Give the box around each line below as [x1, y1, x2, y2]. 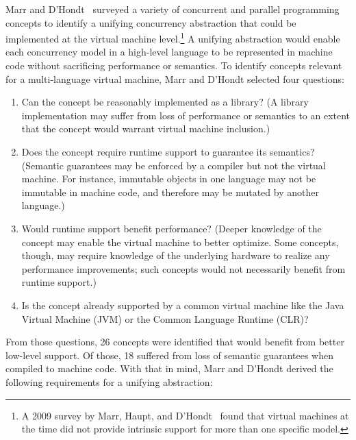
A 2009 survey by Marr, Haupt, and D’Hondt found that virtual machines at [21, 408, 349, 422]
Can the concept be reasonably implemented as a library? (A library [21, 95, 309, 109]
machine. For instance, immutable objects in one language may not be [21, 171, 316, 186]
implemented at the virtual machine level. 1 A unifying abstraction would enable [5, 29, 340, 45]
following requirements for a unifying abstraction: [5, 374, 213, 389]
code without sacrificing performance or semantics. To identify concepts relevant [5, 58, 342, 73]
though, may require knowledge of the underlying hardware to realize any [21, 248, 330, 262]
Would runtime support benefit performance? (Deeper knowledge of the [21, 221, 322, 235]
